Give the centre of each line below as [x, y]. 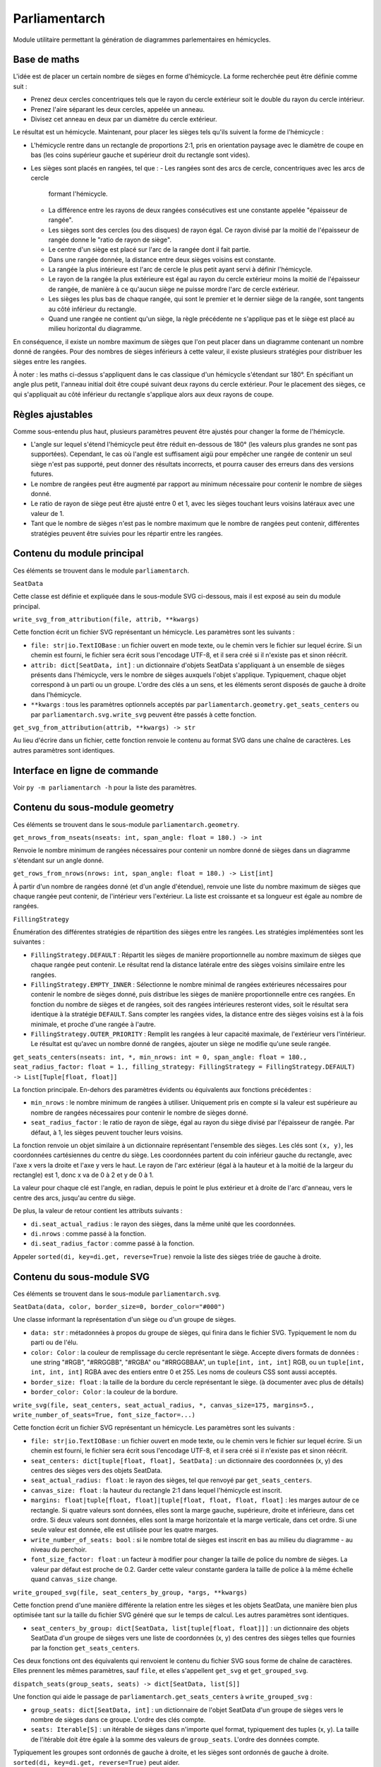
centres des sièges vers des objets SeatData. [96, 1470]
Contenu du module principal [78, 554]
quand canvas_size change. [74, 1579]
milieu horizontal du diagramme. [95, 329]
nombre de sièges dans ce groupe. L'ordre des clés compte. [118, 1719]
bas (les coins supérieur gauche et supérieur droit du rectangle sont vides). [140, 155]
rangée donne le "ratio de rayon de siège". [110, 240]
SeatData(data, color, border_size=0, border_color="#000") [119, 1307]
